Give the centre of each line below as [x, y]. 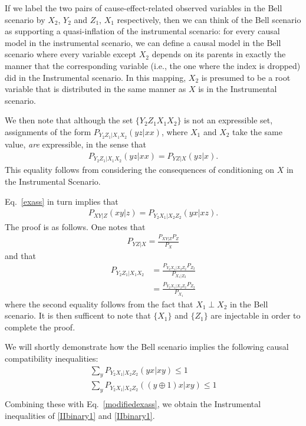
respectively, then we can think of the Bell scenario [209, 19]
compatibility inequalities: [52, 358]
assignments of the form [48, 131]
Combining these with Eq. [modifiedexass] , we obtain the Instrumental [133, 404]
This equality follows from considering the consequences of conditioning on [140, 170]
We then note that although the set [69, 120]
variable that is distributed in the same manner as [96, 89]
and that [20, 255]
